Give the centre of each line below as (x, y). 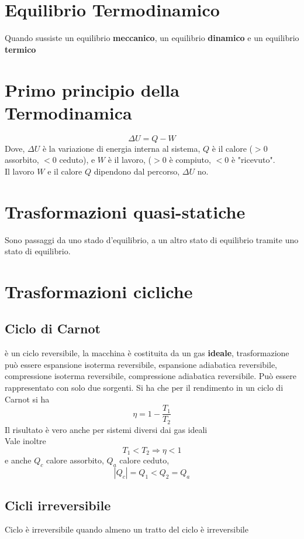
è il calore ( (232, 148)
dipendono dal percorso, (137, 171)
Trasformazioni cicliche (99, 291)
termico (20, 49)
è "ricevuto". (253, 160)
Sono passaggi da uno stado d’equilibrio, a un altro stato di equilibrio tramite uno (152, 239)
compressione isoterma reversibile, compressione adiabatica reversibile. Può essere (151, 376)
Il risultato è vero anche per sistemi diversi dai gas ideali (106, 429)
